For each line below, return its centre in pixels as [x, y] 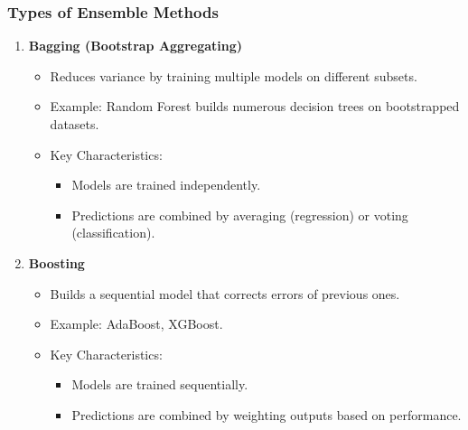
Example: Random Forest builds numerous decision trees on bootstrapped [255, 106]
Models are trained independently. [166, 185]
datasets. [75, 124]
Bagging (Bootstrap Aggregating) [136, 46]
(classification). [113, 233]
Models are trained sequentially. [160, 384]
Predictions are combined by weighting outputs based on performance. [267, 414]
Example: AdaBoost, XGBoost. [136, 324]
